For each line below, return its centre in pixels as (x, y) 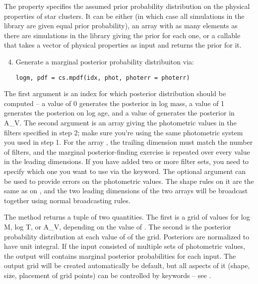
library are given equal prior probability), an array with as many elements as (121, 26)
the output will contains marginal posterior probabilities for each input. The (120, 256)
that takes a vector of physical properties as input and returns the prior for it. (123, 45)
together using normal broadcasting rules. (67, 200)
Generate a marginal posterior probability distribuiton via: (105, 61)
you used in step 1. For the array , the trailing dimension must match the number (129, 142)
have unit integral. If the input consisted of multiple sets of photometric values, (125, 246)
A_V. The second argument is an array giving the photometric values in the (120, 122)
